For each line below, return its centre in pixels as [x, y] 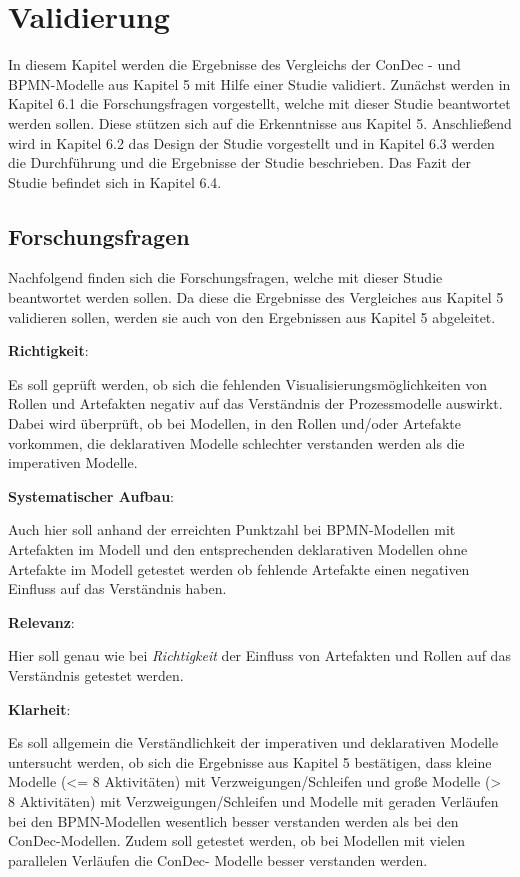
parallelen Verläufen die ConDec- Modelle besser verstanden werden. [218, 859]
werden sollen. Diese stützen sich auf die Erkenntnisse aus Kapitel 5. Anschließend [260, 122]
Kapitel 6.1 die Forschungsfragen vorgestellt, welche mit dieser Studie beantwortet [259, 103]
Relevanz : [41, 621]
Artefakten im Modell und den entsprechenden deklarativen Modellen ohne [238, 549]
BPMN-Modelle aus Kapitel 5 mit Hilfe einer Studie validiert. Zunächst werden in [259, 83]
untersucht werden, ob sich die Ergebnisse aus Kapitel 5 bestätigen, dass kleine [250, 761]
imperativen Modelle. [73, 462]
